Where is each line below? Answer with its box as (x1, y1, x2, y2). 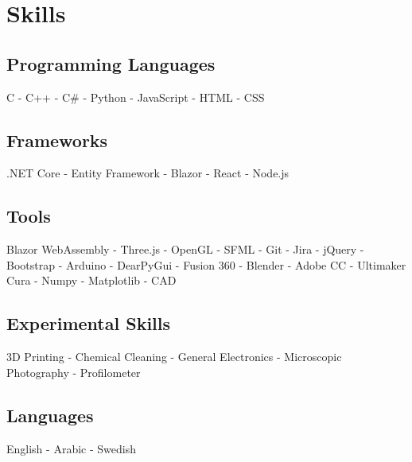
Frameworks (6, 127, 108, 152)
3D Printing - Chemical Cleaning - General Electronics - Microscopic (6, 348, 342, 365)
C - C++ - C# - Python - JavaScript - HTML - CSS (6, 88, 265, 105)
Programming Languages (6, 51, 216, 76)
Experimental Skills (6, 311, 171, 336)
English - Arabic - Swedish (6, 440, 136, 456)
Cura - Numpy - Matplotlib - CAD (6, 272, 177, 289)
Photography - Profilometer (6, 363, 141, 380)
